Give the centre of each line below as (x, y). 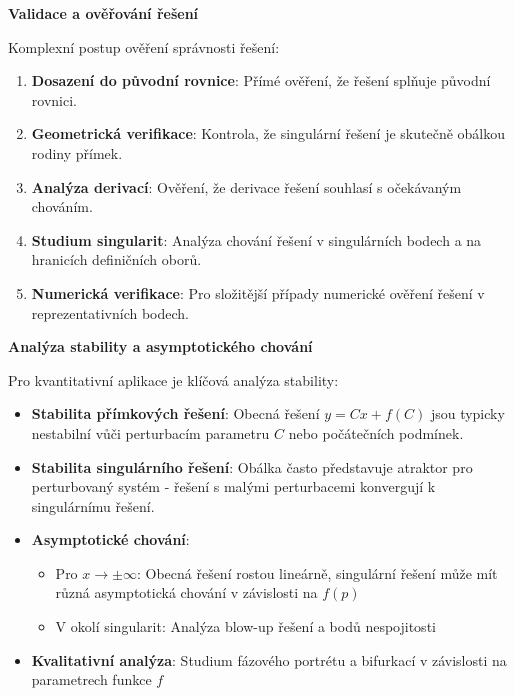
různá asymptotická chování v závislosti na (186, 592)
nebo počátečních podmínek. (376, 432)
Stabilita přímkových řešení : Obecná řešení (175, 413)
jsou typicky (467, 413)
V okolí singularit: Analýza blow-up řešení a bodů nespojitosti (245, 626)
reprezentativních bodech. (110, 312)
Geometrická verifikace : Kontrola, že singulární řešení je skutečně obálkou (268, 133)
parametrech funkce (91, 679)
